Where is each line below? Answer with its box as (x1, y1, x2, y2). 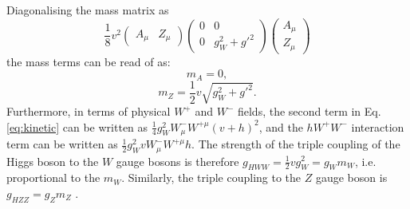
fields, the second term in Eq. (237, 103, 381, 120)
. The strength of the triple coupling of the (191, 136, 400, 152)
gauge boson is (315, 169, 388, 186)
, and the (258, 118, 303, 135)
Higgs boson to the (6, 152, 99, 169)
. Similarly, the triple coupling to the (121, 169, 302, 186)
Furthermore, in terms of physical (6, 103, 171, 120)
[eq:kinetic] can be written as (6, 118, 148, 135)
